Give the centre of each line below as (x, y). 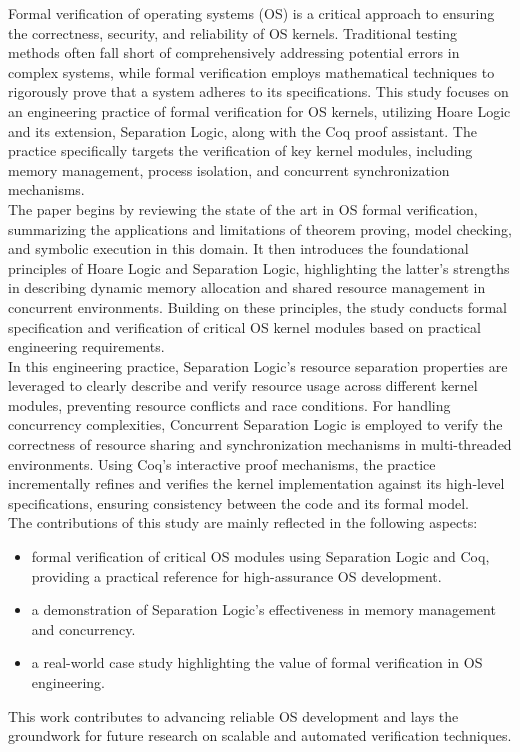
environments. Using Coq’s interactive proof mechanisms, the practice (222, 463)
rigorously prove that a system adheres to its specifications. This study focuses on (258, 91)
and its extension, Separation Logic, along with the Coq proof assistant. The (242, 130)
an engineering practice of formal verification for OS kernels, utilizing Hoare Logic (259, 110)
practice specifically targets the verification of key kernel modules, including (240, 150)
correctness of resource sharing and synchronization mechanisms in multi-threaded (260, 444)
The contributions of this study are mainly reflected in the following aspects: (243, 522)
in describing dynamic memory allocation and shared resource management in (247, 287)
